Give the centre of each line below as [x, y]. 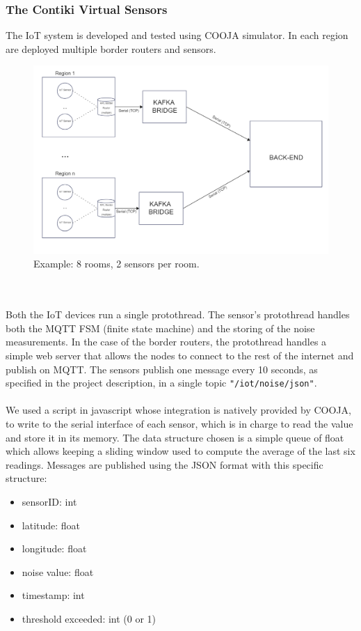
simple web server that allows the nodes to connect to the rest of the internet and [180, 355]
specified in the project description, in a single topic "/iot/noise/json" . [161, 383]
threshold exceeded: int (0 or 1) [89, 618]
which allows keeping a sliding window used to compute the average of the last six [180, 451]
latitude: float [51, 525]
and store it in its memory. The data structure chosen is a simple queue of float [175, 437]
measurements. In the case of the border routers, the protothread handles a [166, 342]
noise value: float [58, 571]
